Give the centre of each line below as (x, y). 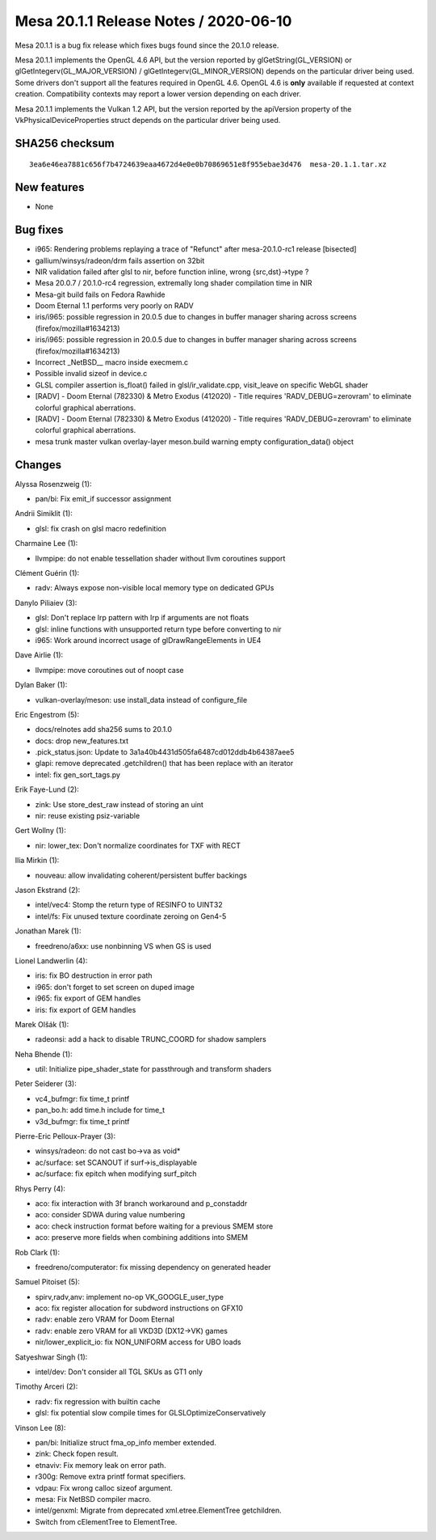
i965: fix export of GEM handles (88, 998)
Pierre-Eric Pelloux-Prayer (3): (65, 1136)
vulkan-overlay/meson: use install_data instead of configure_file (141, 700)
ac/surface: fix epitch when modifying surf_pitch (116, 1174)
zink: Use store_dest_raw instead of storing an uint (119, 804)
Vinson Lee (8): (40, 1428)
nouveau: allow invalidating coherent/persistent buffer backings (141, 875)
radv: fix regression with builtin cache (98, 1401)
